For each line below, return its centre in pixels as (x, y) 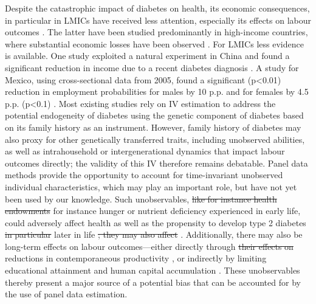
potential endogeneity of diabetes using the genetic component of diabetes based (154, 115)
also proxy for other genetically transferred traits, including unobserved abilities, (155, 139)
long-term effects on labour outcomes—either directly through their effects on (149, 246)
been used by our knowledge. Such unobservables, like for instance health (141, 199)
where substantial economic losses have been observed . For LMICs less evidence (154, 43)
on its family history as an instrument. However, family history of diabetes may (153, 127)
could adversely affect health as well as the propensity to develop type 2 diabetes (156, 222)
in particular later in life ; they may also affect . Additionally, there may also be (154, 234)
